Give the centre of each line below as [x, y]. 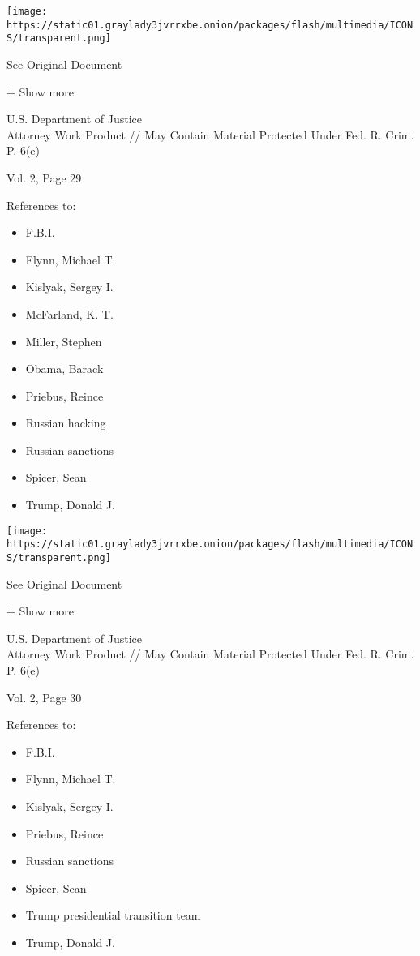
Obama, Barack [64, 369]
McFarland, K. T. [69, 313]
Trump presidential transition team [113, 915]
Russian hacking [66, 423]
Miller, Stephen [64, 341]
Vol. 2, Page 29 [44, 177]
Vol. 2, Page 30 [44, 697]
